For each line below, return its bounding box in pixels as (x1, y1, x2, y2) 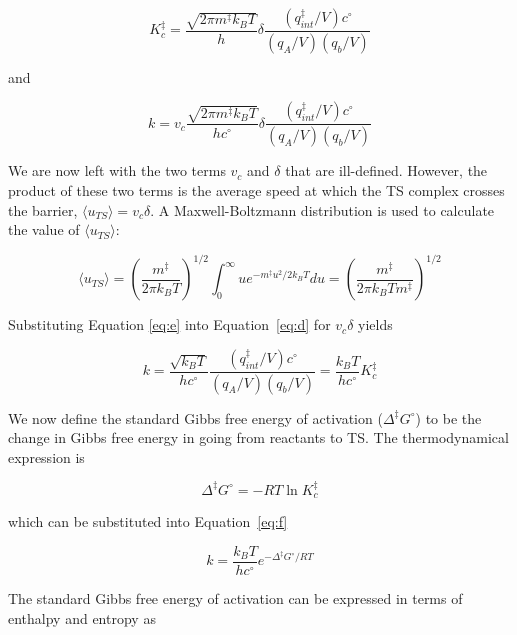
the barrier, (8, 199, 78, 220)
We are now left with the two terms (8, 160, 226, 181)
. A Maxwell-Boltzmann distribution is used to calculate (150, 199, 495, 220)
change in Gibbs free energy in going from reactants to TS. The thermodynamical (8, 427, 509, 448)
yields (358, 314, 393, 335)
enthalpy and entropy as (8, 607, 156, 628)
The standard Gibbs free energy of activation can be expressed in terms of (8, 588, 463, 609)
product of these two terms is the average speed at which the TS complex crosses (8, 179, 505, 200)
